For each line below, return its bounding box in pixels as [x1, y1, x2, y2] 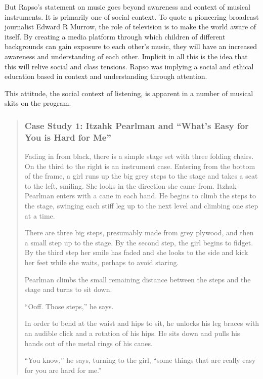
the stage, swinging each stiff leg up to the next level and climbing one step [24, 200, 258, 211]
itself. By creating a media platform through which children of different [5, 31, 226, 41]
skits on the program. [5, 98, 71, 108]
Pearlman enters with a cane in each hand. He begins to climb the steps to [24, 190, 256, 201]
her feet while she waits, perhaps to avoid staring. [24, 257, 179, 268]
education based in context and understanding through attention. [5, 71, 207, 81]
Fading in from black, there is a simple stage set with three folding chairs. [24, 151, 254, 161]
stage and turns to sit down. [24, 284, 112, 294]
